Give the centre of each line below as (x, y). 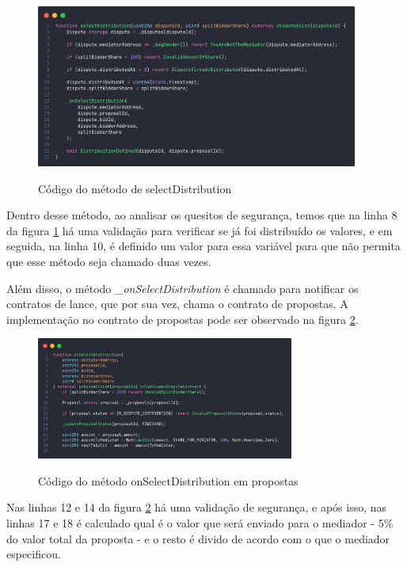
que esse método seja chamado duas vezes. (109, 261)
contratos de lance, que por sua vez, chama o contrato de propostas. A (177, 304)
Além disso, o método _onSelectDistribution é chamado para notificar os (183, 288)
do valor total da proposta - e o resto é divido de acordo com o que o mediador (198, 538)
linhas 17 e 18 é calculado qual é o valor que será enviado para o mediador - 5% (200, 522)
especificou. (34, 554)
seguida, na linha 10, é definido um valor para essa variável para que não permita (203, 246)
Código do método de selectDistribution (135, 188)
